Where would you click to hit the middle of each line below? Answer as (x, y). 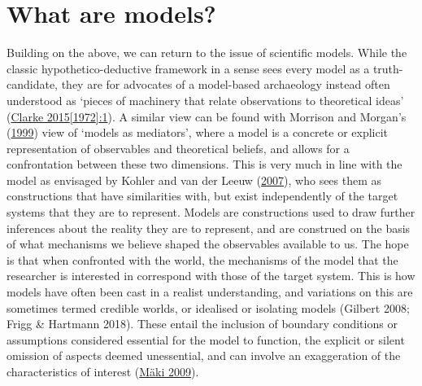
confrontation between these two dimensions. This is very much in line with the (204, 164)
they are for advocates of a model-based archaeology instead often (226, 84)
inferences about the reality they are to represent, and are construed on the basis (209, 228)
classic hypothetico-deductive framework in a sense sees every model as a (188, 68)
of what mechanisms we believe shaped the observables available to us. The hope (208, 244)
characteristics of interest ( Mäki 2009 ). (103, 371)
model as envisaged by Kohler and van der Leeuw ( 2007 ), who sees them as (194, 180)
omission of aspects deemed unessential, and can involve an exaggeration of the (204, 355)
